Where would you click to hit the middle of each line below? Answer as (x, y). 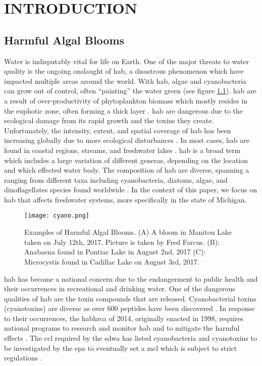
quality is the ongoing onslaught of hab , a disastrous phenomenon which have (124, 71)
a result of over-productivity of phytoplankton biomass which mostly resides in (126, 100)
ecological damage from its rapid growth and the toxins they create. (109, 120)
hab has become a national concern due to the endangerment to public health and (131, 278)
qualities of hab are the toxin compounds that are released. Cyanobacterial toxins (130, 298)
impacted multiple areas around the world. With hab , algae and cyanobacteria (125, 81)
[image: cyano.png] (57, 216)
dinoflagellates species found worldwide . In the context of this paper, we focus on (130, 190)
